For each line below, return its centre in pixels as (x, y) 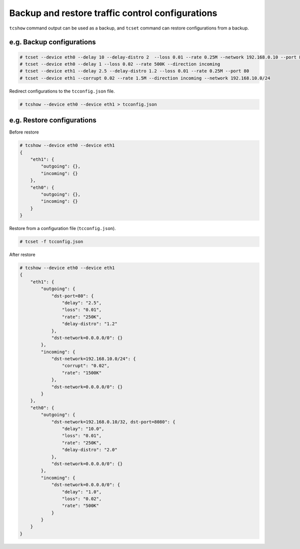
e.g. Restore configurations (53, 120)
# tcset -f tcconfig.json (51, 242)
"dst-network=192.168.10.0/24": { (93, 359)
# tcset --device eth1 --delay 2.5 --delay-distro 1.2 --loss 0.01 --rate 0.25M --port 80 (134, 71)
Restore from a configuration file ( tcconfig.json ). (62, 228)
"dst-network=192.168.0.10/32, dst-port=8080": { (113, 422)
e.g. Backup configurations (52, 42)
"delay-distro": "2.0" (89, 450)
